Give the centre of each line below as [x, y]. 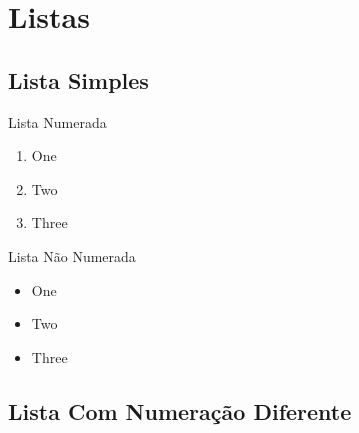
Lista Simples [78, 79]
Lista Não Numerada [72, 255]
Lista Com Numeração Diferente [180, 410]
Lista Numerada [57, 121]
